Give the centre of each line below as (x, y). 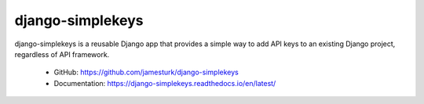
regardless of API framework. (62, 54)
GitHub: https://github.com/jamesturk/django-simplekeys (146, 72)
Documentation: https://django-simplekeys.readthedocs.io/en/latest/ (165, 83)
